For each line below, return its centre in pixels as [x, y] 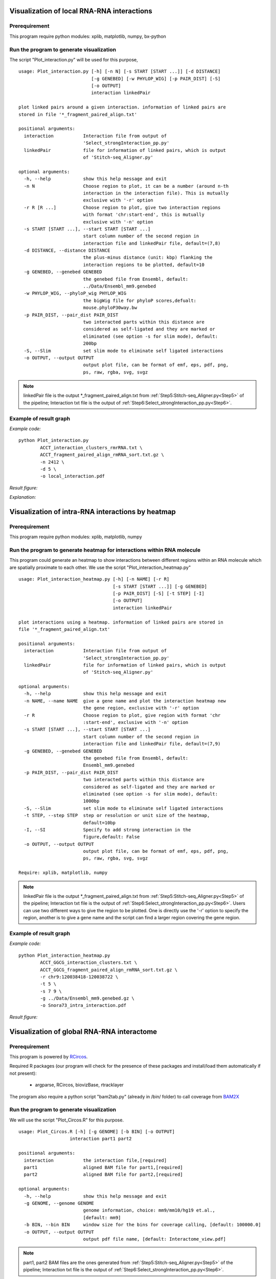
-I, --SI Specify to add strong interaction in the [107, 830]
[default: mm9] [102, 1217]
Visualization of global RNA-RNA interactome [83, 1032]
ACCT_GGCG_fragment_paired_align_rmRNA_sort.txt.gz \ [109, 970]
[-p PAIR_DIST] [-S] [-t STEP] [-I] [158, 593]
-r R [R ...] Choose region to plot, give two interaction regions [122, 207]
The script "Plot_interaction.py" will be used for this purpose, [74, 59]
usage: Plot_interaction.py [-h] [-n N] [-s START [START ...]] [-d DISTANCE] [120, 71]
